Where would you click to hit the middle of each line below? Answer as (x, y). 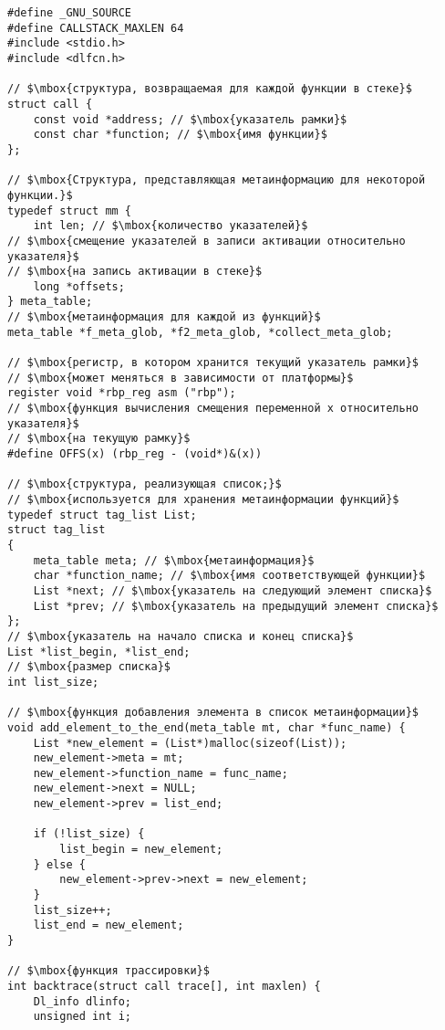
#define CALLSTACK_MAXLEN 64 (96, 28)
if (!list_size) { (89, 834)
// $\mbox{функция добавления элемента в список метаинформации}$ (213, 713)
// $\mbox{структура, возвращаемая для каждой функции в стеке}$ (210, 89)
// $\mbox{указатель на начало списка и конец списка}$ (181, 636)
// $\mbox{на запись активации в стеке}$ (135, 272)
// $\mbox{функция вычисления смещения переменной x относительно (213, 409)
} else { (59, 864)
